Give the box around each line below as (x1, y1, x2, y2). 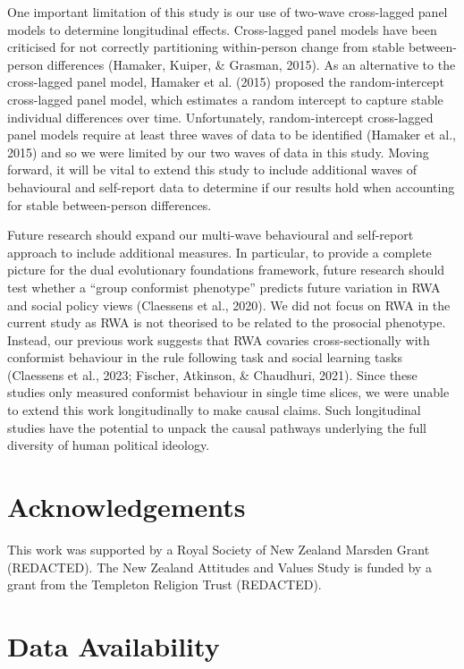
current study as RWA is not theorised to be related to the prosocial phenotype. (7, 313, 446, 332)
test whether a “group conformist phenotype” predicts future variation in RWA (7, 277, 441, 296)
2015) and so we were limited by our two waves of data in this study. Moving (7, 142, 429, 161)
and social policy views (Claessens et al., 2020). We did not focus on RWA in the (7, 295, 451, 314)
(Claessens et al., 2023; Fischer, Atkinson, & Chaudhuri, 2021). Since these (7, 365, 418, 384)
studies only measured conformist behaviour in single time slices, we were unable (7, 383, 450, 402)
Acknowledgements (7, 488, 246, 525)
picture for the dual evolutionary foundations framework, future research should (7, 260, 445, 279)
